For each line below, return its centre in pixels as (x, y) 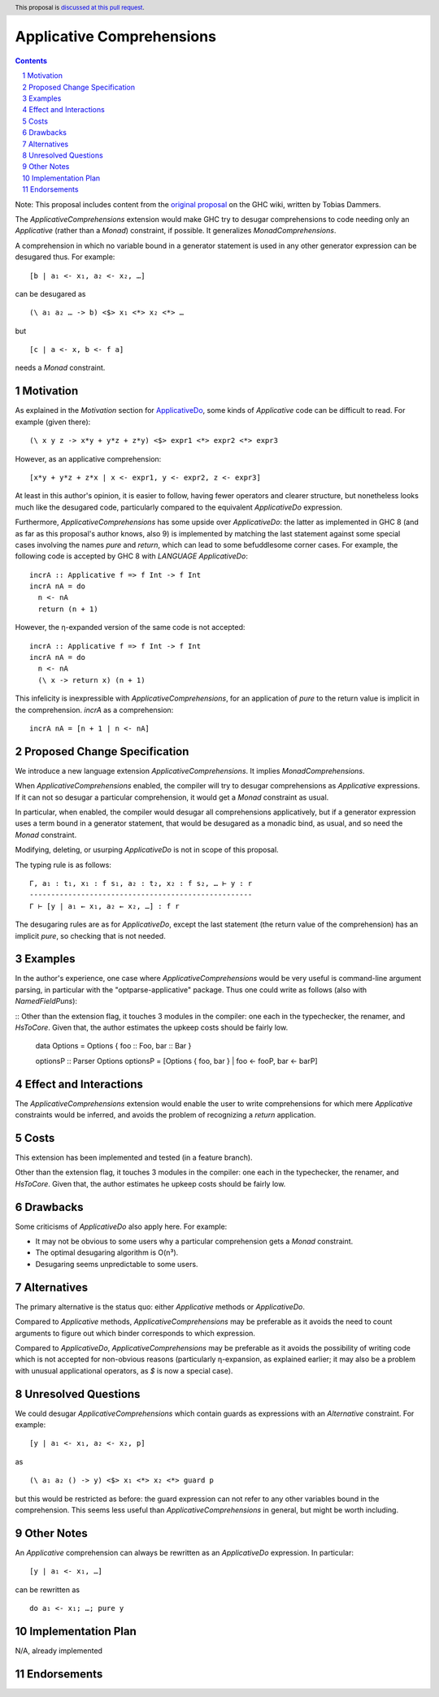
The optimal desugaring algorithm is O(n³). (107, 1252)
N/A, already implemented (59, 1651)
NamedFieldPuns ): (46, 1001)
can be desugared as (50, 293)
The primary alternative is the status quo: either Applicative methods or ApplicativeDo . (160, 1306)
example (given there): (53, 422)
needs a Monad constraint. (60, 368)
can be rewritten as (48, 1590)
